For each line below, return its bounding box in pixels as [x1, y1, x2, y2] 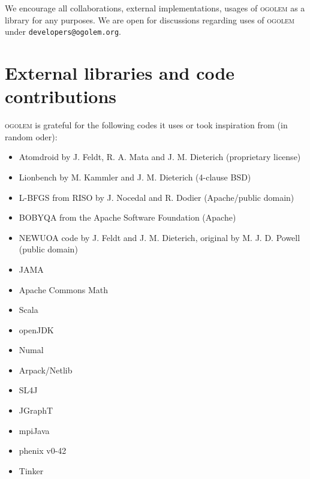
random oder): [5, 130, 58, 143]
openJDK [19, 323, 54, 336]
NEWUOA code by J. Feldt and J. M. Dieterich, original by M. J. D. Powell [19, 231, 300, 243]
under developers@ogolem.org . [5, 25, 121, 38]
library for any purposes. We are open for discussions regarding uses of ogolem [5, 13, 294, 26]
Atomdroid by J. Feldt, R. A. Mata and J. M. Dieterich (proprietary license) [19, 150, 301, 163]
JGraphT [19, 404, 53, 417]
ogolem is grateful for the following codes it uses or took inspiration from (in [5, 119, 288, 131]
